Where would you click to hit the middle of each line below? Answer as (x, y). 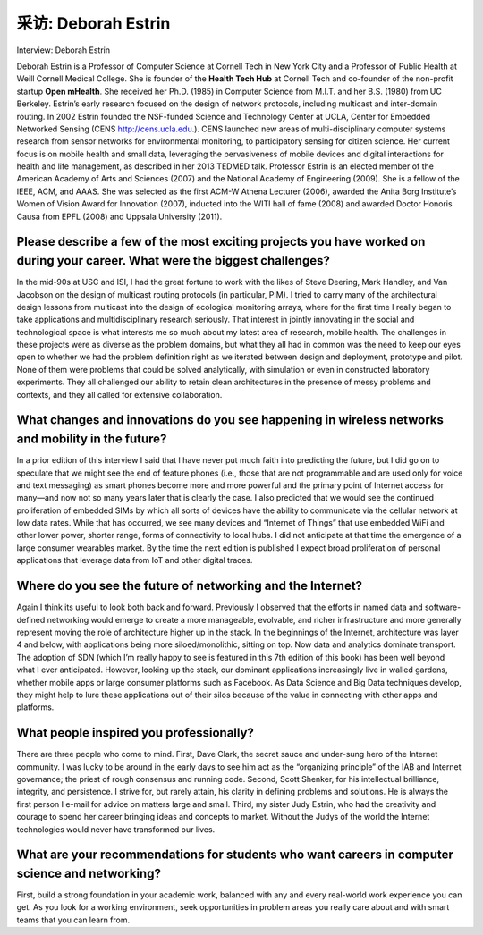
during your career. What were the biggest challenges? (173, 261)
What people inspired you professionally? (136, 733)
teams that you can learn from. (73, 920)
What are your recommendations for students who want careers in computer (235, 855)
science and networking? (89, 873)
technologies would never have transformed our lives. (116, 829)
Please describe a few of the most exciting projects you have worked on (221, 242)
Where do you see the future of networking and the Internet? (189, 586)
